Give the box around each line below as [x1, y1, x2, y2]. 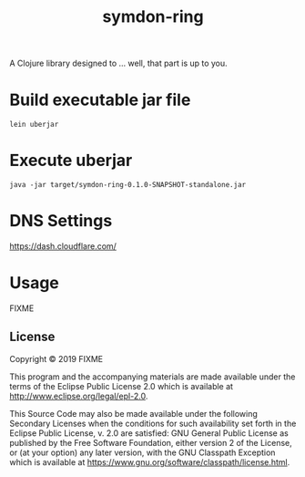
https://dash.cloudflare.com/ [9, 241, 117, 252]
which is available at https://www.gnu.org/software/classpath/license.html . [9, 456, 290, 467]
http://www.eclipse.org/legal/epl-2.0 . [9, 390, 148, 401]
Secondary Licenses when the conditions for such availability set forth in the [9, 418, 297, 429]
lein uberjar [9, 120, 59, 130]
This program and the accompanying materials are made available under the [9, 371, 296, 382]
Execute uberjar [9, 150, 133, 171]
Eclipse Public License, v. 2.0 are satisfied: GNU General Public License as [9, 427, 289, 439]
